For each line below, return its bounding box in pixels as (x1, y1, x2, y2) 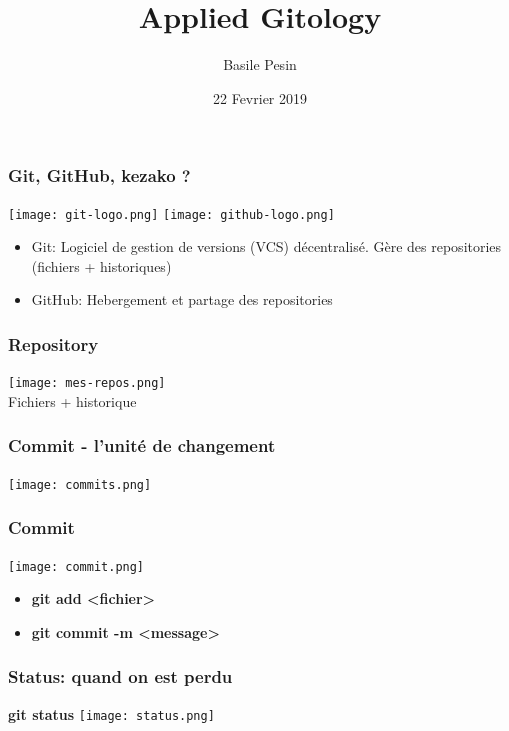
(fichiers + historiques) (31, 255, 172, 276)
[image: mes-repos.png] (8, 376, 166, 391)
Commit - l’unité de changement (8, 433, 276, 458)
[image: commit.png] (8, 559, 145, 574)
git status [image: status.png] (8, 703, 215, 724)
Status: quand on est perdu (8, 664, 233, 689)
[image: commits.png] (8, 477, 152, 492)
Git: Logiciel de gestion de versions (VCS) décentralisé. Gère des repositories (31, 236, 502, 257)
